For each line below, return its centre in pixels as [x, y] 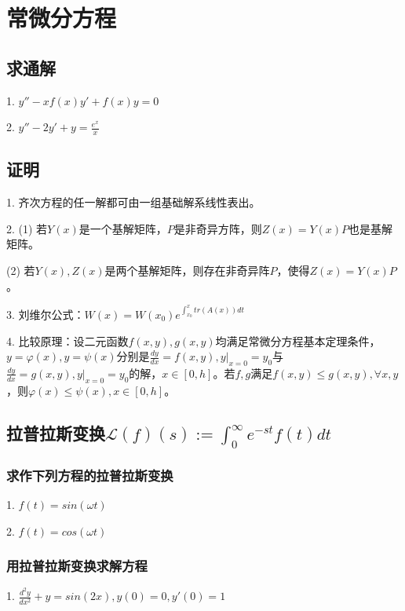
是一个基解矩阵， [123, 228]
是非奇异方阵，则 [218, 228]
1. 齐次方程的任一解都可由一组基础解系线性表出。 [133, 202]
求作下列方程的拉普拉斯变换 [90, 475]
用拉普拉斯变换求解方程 [77, 566]
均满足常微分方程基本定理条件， [298, 340]
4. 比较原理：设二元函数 [67, 340]
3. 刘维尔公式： [46, 314]
